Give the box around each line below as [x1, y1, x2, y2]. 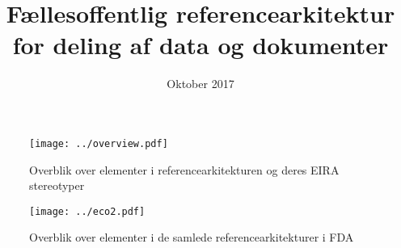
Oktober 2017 [167, 75, 234, 92]
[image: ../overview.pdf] [29, 137, 168, 149]
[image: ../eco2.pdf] [29, 205, 146, 217]
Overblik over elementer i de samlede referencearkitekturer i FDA [29, 229, 354, 246]
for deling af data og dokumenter [12, 28, 389, 61]
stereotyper [29, 177, 85, 194]
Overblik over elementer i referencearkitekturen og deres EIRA [29, 161, 340, 178]
